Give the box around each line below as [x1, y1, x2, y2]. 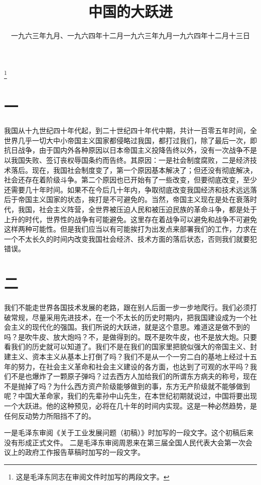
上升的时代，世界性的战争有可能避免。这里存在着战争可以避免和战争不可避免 [4, 214, 257, 224]
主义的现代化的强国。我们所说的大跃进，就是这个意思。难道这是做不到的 [11, 322, 250, 332]
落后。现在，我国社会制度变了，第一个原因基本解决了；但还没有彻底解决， [11, 164, 257, 175]
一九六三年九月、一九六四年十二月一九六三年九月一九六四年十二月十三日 [11, 30, 250, 41]
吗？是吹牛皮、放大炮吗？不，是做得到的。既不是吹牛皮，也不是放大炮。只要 [4, 331, 257, 342]
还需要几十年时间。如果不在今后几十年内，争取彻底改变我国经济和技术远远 [4, 184, 250, 195]
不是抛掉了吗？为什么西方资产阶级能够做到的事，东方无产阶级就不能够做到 [4, 380, 250, 391]
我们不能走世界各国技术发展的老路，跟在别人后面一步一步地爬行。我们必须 [4, 302, 250, 313]
